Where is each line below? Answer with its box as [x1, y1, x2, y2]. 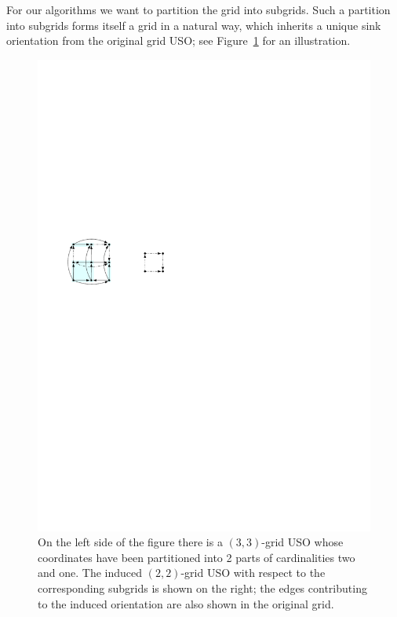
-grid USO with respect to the [180, 564, 326, 581]
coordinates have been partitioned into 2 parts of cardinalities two [38, 549, 355, 565]
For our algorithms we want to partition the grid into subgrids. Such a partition [6, 2, 391, 17]
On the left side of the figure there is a [38, 534, 223, 550]
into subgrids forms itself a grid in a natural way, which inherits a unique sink [6, 17, 381, 33]
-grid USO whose [261, 534, 344, 550]
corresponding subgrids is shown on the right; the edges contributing [38, 580, 367, 597]
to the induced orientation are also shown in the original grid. [38, 595, 334, 611]
